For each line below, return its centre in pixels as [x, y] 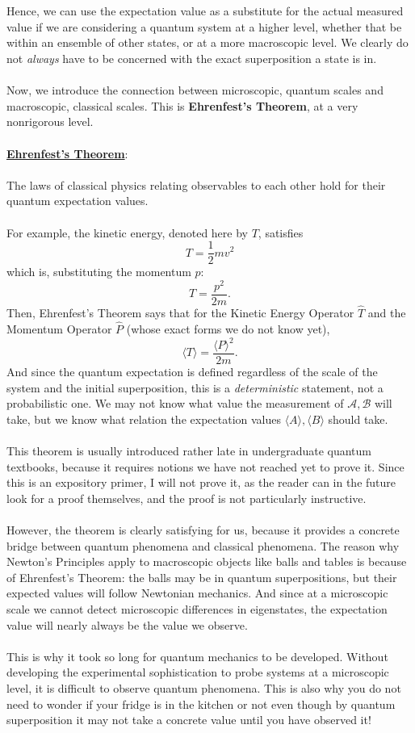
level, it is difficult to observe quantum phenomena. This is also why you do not [204, 687]
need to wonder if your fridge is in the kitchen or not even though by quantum [201, 704]
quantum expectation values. [78, 201]
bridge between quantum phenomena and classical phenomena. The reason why [203, 545]
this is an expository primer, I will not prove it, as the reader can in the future [201, 482]
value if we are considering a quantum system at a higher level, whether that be [204, 26]
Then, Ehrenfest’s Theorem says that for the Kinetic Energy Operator [180, 313]
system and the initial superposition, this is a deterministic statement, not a [195, 387]
